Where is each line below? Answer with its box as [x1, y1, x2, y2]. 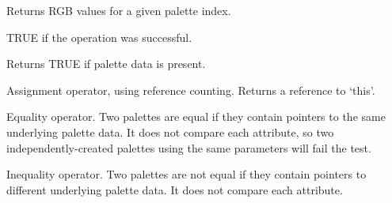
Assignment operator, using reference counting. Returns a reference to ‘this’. [6, 81, 375, 98]
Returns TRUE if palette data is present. [6, 55, 206, 72]
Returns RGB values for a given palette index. [6, 2, 231, 18]
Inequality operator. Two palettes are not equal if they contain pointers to [6, 166, 367, 182]
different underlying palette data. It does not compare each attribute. [6, 181, 343, 197]
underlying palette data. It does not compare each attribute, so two [6, 123, 334, 140]
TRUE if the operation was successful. [6, 28, 192, 45]
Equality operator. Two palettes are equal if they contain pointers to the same [6, 108, 386, 125]
